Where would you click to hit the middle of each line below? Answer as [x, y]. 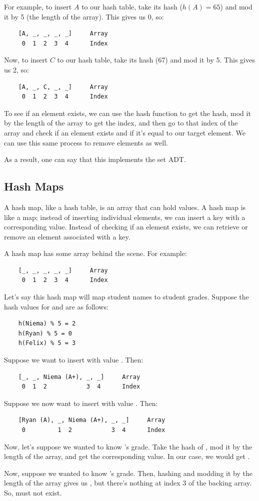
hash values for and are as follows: [56, 306]
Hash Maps [34, 186]
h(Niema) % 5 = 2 [47, 324]
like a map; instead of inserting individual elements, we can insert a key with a [125, 217]
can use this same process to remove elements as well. [86, 142]
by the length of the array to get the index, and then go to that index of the [121, 123]
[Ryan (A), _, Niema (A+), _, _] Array [92, 420]
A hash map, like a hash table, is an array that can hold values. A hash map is [125, 207]
